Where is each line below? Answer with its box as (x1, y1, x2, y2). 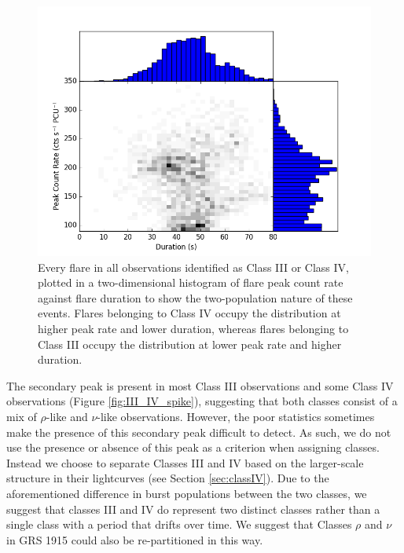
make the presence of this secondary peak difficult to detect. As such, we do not (6, 423, 391, 440)
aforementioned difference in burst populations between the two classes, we (6, 485, 367, 501)
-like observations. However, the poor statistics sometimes (97, 408, 375, 424)
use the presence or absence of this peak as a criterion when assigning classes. (6, 439, 380, 456)
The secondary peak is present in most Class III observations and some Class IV (6, 377, 394, 394)
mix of (6, 408, 37, 424)
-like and (46, 408, 88, 424)
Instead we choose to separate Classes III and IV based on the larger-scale (6, 454, 364, 471)
